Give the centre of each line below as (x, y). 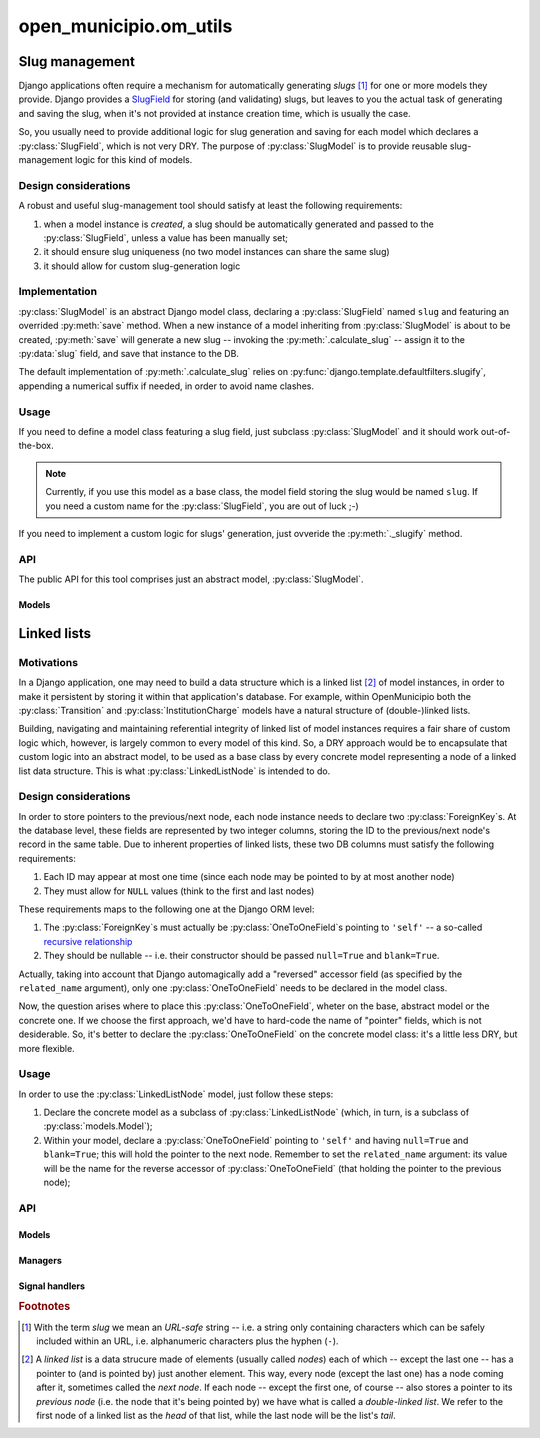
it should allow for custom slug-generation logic (142, 266)
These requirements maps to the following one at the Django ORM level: (166, 909)
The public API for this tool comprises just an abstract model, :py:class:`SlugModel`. (191, 579)
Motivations (48, 662)
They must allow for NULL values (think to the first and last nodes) (179, 891)
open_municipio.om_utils (125, 26)
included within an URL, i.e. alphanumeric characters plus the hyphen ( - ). (187, 1341)
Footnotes (44, 1307)
